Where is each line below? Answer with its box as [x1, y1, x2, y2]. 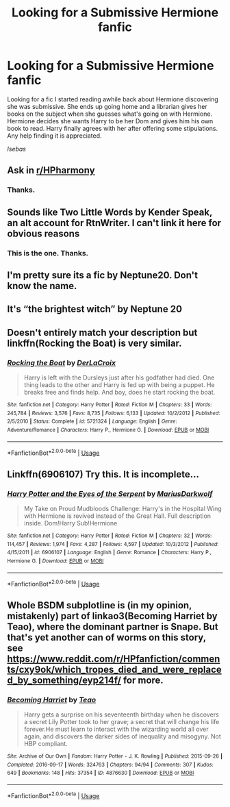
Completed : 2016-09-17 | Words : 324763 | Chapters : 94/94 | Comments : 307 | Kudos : [7, 761, 214, 768]
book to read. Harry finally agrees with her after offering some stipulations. [7, 124, 218, 132]
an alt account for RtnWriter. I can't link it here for [7, 217, 221, 229]
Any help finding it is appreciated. [7, 132, 102, 140]
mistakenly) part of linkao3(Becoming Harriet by [7, 610, 218, 621]
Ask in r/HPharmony [7, 164, 95, 176]
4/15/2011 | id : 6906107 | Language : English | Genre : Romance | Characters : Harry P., [7, 549, 212, 556]
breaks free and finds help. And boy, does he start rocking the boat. [23, 388, 216, 397]
